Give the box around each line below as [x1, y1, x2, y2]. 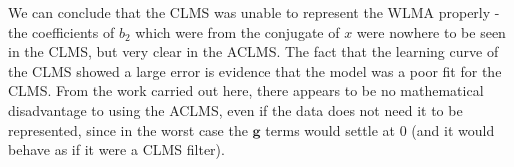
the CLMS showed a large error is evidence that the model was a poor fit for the [8, 60, 502, 81]
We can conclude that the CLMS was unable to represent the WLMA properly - [8, 2, 500, 22]
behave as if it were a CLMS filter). [8, 139, 225, 160]
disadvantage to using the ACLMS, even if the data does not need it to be [8, 99, 463, 120]
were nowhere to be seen [356, 21, 506, 42]
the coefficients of [8, 21, 115, 42]
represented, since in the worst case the [8, 119, 248, 140]
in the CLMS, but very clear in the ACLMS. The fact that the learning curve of [8, 41, 499, 62]
